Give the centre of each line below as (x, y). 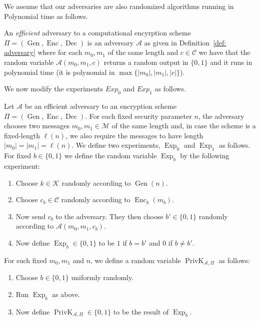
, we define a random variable (136, 260)
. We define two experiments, (116, 145)
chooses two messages (37, 126)
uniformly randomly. (102, 277)
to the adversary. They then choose (109, 216)
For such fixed (25, 260)
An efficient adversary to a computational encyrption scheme (97, 33)
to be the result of (141, 311)
